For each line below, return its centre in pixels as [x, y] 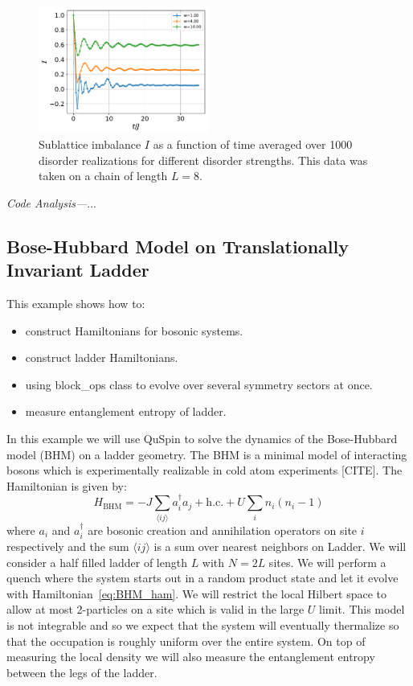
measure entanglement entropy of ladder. [126, 411]
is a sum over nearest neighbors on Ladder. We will [280, 546]
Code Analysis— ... [51, 202]
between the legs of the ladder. [82, 672]
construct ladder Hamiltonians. [102, 357]
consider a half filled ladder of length [97, 562]
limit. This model [362, 609]
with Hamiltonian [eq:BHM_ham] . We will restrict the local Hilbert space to [196, 593]
